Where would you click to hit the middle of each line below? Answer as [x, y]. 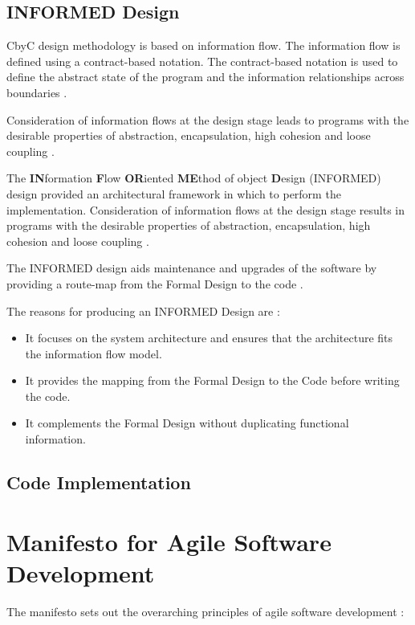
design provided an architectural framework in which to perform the [174, 193]
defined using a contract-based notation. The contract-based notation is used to [202, 61]
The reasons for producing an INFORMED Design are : [143, 310]
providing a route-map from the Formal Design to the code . [155, 283]
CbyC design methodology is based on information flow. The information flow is [203, 45]
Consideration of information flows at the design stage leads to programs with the [208, 119]
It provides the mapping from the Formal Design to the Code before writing [212, 380]
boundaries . [37, 92]
